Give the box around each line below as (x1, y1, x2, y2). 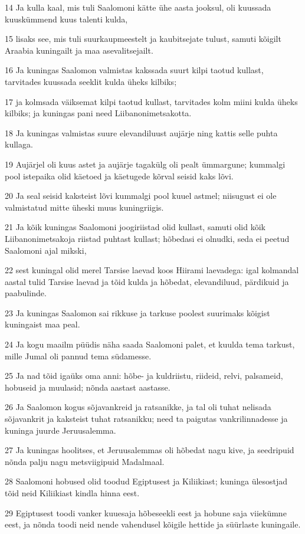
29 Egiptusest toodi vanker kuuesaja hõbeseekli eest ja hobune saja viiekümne (5, 506, 287, 519)
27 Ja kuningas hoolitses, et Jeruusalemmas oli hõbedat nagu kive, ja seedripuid (5, 444, 294, 456)
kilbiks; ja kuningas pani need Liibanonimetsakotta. (5, 107, 192, 119)
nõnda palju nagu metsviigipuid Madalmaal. (5, 455, 165, 467)
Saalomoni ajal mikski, (5, 244, 87, 256)
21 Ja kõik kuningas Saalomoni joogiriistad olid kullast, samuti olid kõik (5, 221, 265, 233)
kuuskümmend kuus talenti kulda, (5, 12, 128, 25)
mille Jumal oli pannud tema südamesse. (5, 349, 152, 362)
